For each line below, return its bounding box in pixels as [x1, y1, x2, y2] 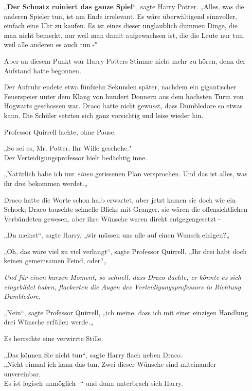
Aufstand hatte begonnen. [4, 65, 81, 75]
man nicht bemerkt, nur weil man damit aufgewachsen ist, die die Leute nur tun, [4, 30, 245, 40]
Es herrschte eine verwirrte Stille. [4, 333, 103, 343]
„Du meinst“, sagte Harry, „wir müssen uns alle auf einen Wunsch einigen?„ [4, 230, 230, 240]
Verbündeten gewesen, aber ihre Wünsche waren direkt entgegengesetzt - [4, 213, 221, 223]
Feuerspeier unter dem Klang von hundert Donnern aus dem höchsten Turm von [4, 91, 244, 101]
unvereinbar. [4, 368, 41, 378]
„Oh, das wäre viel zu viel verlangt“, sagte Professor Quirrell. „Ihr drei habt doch [4, 246, 247, 256]
